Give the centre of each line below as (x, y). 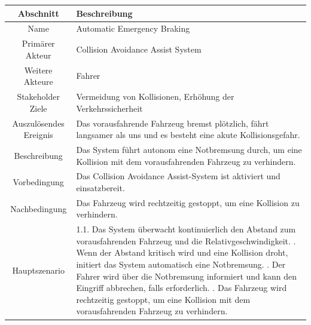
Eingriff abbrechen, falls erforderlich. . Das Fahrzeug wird (182, 288)
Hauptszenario (39, 270)
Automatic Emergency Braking (133, 28)
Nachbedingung (39, 208)
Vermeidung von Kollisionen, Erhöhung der (155, 96)
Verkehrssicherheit (109, 108)
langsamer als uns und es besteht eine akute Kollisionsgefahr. (188, 135)
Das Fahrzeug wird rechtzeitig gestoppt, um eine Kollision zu (188, 202)
